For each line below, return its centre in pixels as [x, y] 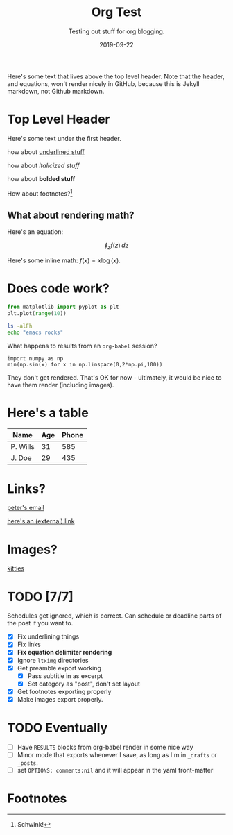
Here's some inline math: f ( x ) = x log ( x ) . [64, 260]
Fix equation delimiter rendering [64, 652]
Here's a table [48, 413]
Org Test [116, 12]
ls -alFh [20, 326]
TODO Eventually [58, 728]
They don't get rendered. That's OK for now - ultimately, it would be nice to [114, 377]
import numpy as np [35, 358]
